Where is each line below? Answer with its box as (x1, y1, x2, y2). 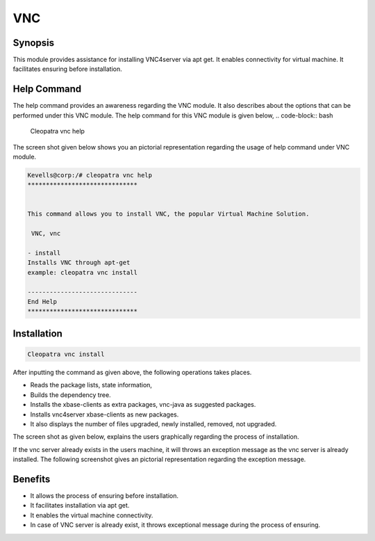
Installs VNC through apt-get (27, 259, 131, 267)
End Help (27, 298, 58, 305)
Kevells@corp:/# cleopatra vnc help (27, 171, 153, 179)
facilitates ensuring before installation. (12, 65, 123, 73)
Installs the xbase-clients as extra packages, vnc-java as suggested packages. (30, 401, 256, 409)
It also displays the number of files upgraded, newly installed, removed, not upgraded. (30, 419, 277, 428)
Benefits (12, 473, 51, 485)
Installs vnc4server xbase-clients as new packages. (30, 410, 179, 419)
